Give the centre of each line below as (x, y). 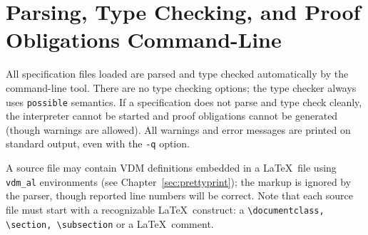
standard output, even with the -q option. (98, 143)
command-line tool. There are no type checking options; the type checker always (181, 87)
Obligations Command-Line (144, 40)
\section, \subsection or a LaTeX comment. (110, 223)
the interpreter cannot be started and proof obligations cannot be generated (172, 116)
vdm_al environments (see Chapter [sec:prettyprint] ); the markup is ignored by (179, 181)
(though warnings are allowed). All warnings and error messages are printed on (178, 129)
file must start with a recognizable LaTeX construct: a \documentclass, (165, 209)
